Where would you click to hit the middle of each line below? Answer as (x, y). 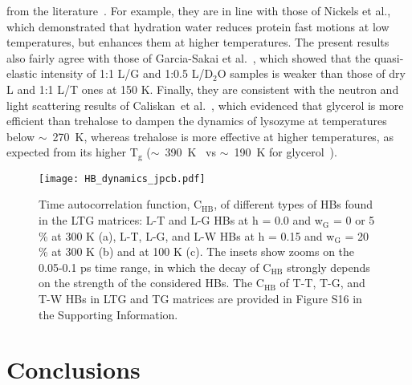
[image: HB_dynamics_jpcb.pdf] (122, 178)
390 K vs (190, 152)
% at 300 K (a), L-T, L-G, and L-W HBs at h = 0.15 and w (187, 235)
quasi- (389, 57)
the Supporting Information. (108, 314)
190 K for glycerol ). (286, 152)
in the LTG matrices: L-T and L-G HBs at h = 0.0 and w (181, 220)
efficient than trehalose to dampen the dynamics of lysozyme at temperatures (197, 121)
